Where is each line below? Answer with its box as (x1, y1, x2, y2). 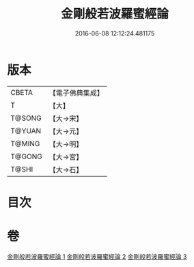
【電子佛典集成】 (48, 88, 104, 98)
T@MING (10, 139, 40, 148)
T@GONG (10, 152, 42, 161)
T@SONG (10, 113, 42, 123)
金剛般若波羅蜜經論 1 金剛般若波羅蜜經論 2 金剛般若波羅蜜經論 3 (7, 252, 187, 260)
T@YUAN (10, 126, 42, 135)
